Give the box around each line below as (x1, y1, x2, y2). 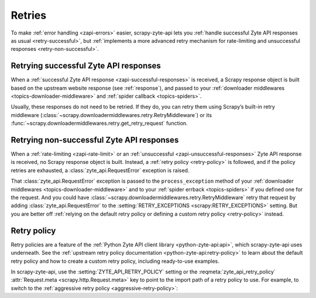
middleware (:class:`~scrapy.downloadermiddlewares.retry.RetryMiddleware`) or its (11, 111, 212, 118)
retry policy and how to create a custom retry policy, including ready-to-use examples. (11, 258, 219, 265)
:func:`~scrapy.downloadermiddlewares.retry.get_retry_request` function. (11, 120, 188, 127)
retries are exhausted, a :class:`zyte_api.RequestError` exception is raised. (11, 167, 190, 174)
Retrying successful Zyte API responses (11, 61, 161, 71)
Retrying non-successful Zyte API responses (11, 135, 179, 145)
